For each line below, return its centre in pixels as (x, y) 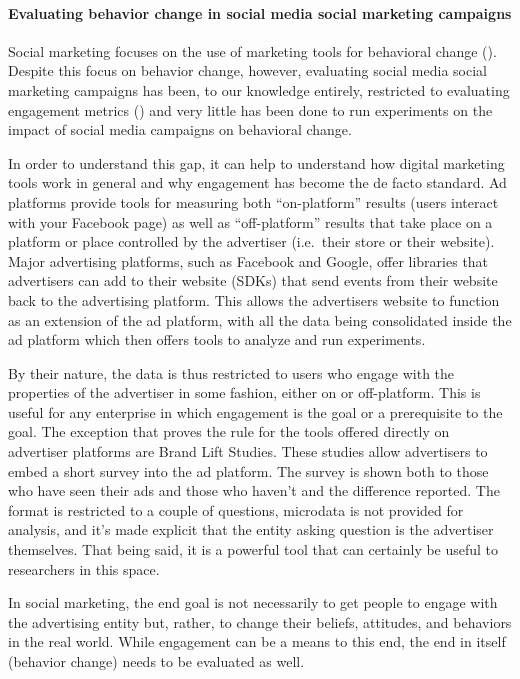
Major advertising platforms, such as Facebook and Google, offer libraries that (248, 260)
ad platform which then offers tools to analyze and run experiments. (217, 339)
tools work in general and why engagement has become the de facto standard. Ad (257, 182)
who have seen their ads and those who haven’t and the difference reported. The (254, 490)
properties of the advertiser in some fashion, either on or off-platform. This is (244, 392)
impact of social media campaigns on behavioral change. (180, 129)
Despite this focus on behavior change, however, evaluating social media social (247, 70)
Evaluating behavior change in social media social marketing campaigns (260, 12)
